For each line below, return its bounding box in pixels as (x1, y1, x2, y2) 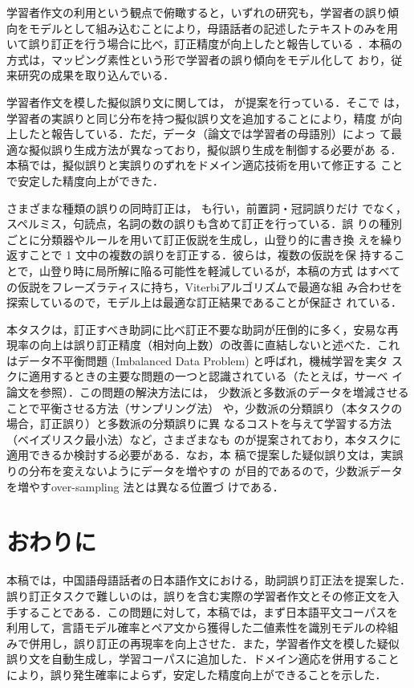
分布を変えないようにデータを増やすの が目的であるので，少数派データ (28, 462, 403, 479)
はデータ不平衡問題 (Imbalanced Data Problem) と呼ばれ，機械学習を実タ (6, 352, 388, 368)
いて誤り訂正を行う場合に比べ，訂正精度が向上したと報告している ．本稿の (6, 35, 403, 52)
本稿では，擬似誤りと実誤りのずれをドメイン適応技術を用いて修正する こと (6, 157, 404, 173)
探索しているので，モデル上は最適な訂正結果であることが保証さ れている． (6, 294, 403, 311)
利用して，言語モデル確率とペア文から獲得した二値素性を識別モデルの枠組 (6, 619, 399, 636)
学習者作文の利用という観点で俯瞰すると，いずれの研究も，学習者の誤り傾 (6, 4, 399, 20)
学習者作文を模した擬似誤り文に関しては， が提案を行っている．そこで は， (6, 93, 406, 110)
